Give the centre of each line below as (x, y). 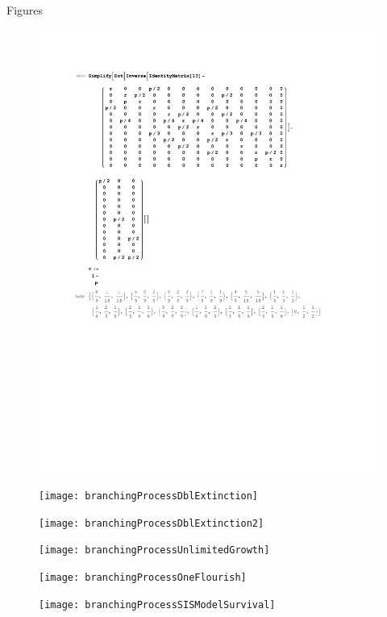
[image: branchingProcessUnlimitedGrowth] (154, 550)
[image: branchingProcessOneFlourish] (143, 578)
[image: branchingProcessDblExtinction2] (152, 523)
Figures (25, 10)
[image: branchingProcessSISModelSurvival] (157, 604)
